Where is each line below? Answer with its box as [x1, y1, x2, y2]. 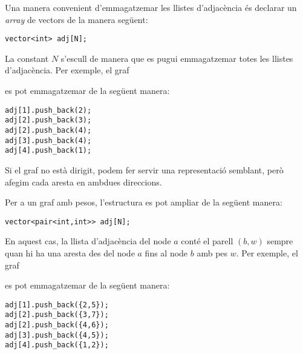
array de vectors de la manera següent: [5, 13, 148, 25]
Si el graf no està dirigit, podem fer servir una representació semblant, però [5, 163, 284, 176]
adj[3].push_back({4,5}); [5, 330, 109, 339]
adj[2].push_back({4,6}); [5, 321, 109, 330]
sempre [267, 235, 293, 247]
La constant [5, 52, 49, 64]
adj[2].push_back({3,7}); [5, 310, 109, 319]
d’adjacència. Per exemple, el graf [5, 64, 129, 76]
